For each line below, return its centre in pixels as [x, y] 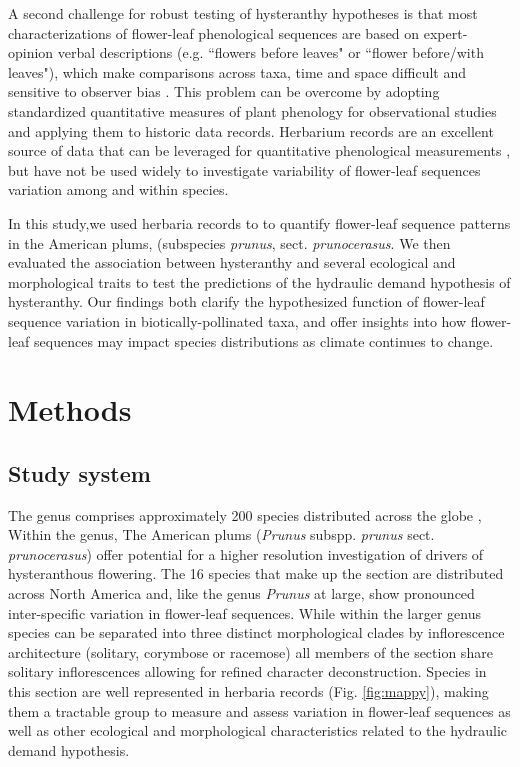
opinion [31, 52]
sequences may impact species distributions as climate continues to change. [264, 340]
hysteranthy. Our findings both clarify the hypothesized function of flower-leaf [246, 301]
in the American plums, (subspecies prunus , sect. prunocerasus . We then [229, 242]
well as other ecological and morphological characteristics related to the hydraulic [257, 730]
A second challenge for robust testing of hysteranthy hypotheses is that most [243, 13]
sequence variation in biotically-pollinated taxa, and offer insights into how [237, 320]
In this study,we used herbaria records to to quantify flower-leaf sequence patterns [259, 222]
